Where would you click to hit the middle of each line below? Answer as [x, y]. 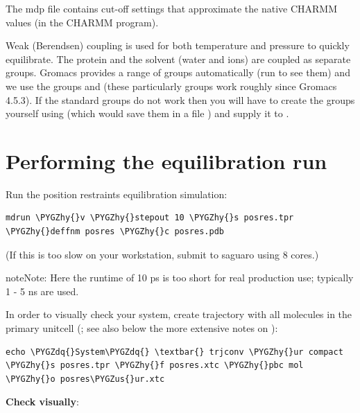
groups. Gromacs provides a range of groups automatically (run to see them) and [178, 72]
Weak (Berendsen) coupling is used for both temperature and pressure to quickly [178, 45]
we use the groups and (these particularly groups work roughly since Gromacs [171, 86]
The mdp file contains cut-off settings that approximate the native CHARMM [172, 8]
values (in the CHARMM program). [82, 22]
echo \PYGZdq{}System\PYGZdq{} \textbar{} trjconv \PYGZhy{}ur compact [174, 352]
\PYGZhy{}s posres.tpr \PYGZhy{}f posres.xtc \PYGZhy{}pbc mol [155, 366]
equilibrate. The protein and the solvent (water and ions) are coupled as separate [178, 59]
